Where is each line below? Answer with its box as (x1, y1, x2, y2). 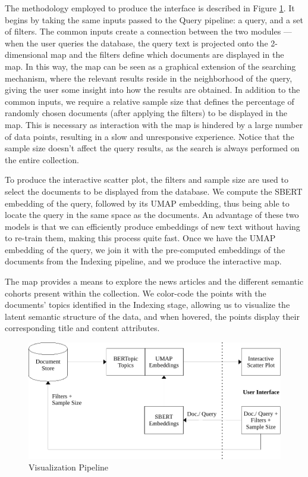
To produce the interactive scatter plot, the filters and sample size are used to (5, 173, 288, 186)
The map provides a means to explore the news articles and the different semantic (5, 275, 304, 288)
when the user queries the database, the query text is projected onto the (5, 36, 268, 49)
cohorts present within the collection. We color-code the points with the (5, 286, 266, 299)
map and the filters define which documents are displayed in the (51, 48, 284, 61)
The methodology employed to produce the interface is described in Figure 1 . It (5, 2, 295, 14)
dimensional (5, 48, 48, 61)
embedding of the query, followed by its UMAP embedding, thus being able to (5, 197, 290, 209)
